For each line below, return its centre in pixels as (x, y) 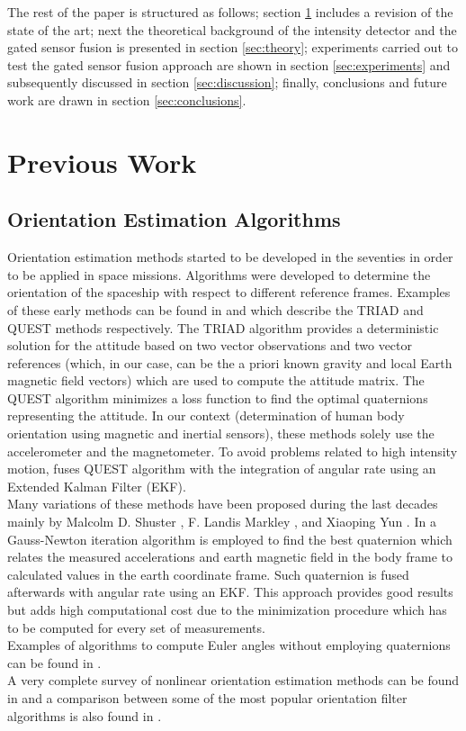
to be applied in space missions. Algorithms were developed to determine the (219, 274)
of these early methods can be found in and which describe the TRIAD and (215, 309)
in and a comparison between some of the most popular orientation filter (207, 697)
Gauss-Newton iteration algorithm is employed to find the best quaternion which (230, 539)
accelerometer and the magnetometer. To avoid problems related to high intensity (233, 451)
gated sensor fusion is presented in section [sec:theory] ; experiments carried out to (233, 47)
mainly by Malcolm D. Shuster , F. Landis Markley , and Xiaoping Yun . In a (222, 522)
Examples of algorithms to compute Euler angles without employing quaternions (229, 645)
